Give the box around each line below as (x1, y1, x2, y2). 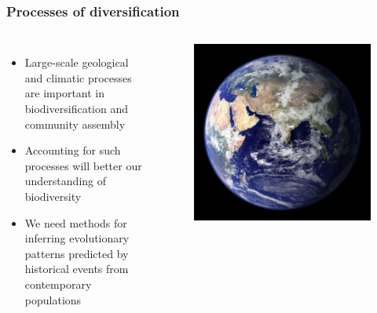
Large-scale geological (24, 54, 129, 71)
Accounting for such (24, 142, 121, 158)
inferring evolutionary (24, 230, 130, 246)
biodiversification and (24, 100, 129, 116)
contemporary (24, 275, 92, 292)
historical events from (24, 260, 129, 277)
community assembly (24, 115, 126, 132)
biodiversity (24, 187, 82, 204)
